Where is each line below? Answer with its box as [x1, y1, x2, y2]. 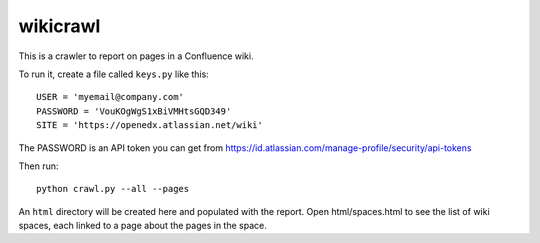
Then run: [18, 160, 59, 172]
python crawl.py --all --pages [36, 183, 190, 195]
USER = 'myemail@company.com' [36, 91, 185, 103]
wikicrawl [18, 15, 101, 37]
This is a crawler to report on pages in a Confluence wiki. [18, 50, 254, 62]
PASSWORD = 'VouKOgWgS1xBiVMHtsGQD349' [36, 105, 232, 117]
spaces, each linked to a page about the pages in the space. [18, 220, 267, 232]
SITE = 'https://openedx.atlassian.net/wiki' [36, 120, 264, 131]
